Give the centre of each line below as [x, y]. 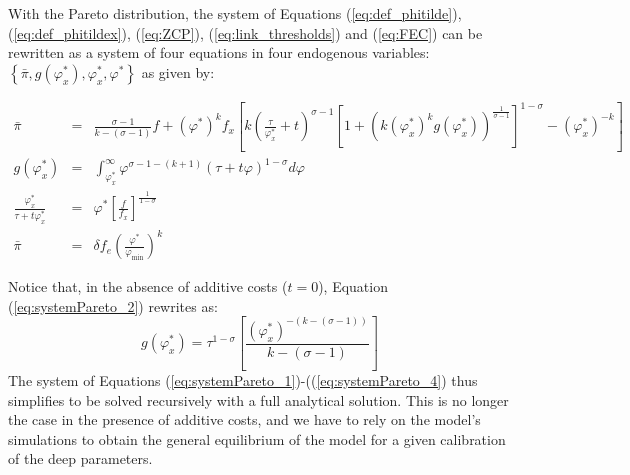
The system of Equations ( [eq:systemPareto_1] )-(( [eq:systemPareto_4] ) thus [243, 380]
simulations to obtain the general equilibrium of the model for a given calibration [257, 438]
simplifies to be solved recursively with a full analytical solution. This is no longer [258, 399]
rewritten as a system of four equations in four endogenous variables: [219, 52]
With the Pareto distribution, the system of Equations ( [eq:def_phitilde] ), [235, 13]
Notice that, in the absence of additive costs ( [148, 286]
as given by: [178, 71]
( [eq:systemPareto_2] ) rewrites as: [113, 305]
